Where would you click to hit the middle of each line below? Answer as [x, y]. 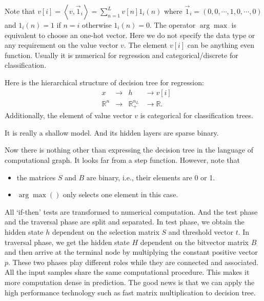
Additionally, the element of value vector [68, 115]
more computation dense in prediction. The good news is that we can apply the [130, 282]
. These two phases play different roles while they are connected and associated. [134, 262]
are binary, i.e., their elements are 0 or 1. [151, 177]
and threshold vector [201, 232]
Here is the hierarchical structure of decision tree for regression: [104, 82]
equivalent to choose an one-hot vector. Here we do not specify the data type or [130, 35]
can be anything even [221, 45]
